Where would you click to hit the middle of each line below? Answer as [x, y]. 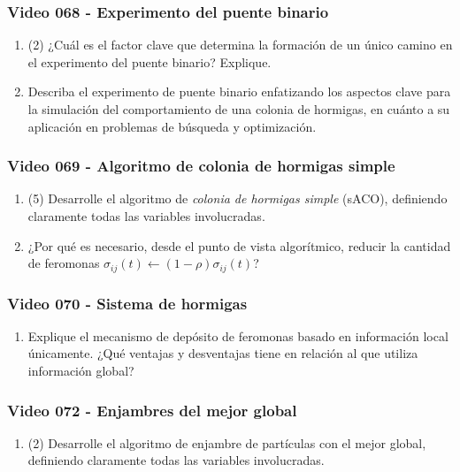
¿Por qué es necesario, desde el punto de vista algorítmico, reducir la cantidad [239, 245]
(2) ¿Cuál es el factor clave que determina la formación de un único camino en [240, 45]
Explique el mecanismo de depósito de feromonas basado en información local [238, 335]
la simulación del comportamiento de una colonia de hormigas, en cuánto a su [239, 109]
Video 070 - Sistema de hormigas [127, 303]
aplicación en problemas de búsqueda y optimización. [172, 126]
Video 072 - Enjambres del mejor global [152, 410]
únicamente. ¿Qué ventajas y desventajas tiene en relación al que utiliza [223, 353]
